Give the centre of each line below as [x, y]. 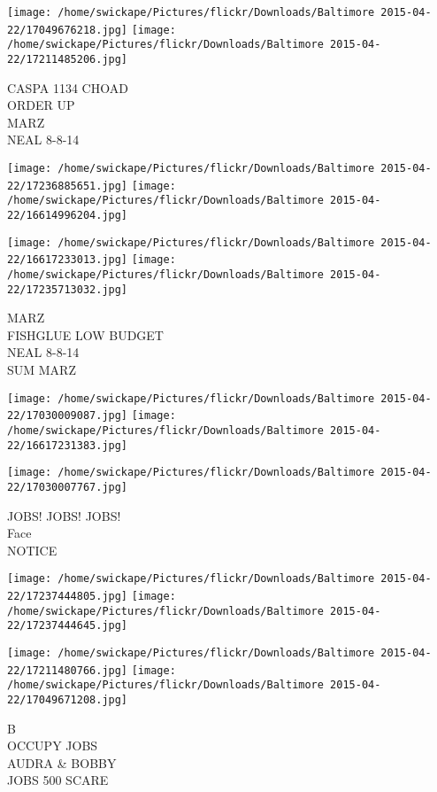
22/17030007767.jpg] [68, 487]
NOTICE [32, 550]
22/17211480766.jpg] [68, 670]
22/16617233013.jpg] [68, 260]
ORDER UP [41, 105]
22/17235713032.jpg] [68, 289]
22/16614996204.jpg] [68, 215]
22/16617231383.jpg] [68, 445]
